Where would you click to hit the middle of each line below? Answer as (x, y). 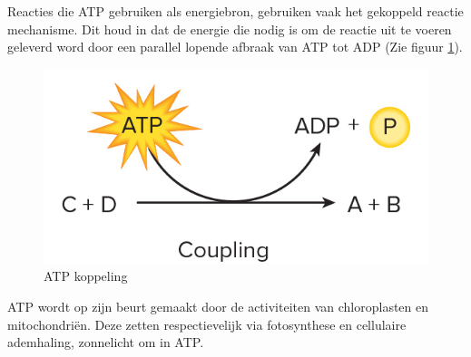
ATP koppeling (86, 276)
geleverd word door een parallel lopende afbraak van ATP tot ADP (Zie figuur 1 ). (235, 47)
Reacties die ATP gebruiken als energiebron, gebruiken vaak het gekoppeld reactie (235, 11)
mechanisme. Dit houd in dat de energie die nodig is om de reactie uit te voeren (230, 29)
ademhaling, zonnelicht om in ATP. (106, 342)
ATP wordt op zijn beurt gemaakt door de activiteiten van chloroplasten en (218, 307)
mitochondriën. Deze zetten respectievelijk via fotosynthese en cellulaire (207, 324)
